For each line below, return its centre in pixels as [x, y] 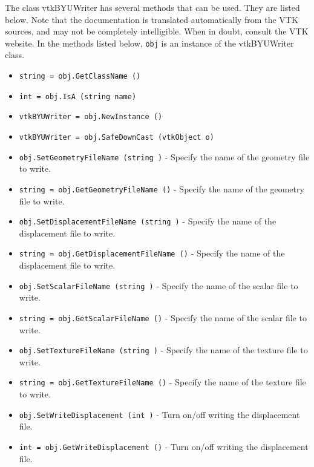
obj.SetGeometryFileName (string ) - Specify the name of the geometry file [164, 156]
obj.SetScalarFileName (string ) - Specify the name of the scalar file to [159, 285]
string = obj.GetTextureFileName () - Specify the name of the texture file [162, 382]
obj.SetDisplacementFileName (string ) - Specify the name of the [148, 221]
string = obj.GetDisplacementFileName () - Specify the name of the [152, 253]
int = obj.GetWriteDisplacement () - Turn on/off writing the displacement [164, 446]
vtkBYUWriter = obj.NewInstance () [91, 117]
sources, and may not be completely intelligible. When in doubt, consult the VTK [157, 31]
